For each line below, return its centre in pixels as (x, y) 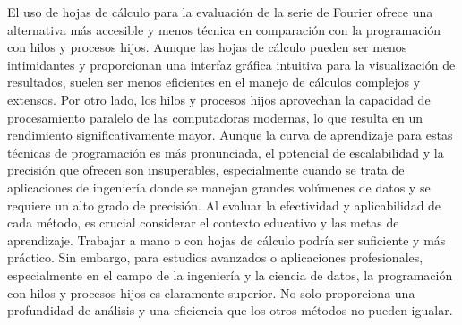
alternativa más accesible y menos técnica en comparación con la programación (224, 29)
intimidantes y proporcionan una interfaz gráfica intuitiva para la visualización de (231, 64)
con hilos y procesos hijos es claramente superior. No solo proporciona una (211, 292)
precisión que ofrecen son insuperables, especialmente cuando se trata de (206, 170)
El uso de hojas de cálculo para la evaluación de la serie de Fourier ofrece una (220, 12)
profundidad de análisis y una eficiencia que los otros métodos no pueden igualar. (230, 310)
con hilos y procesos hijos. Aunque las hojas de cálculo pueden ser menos (207, 47)
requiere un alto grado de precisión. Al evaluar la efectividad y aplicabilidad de (224, 205)
